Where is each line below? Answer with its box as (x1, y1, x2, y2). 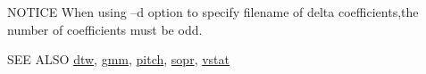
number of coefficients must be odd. (7, 20, 203, 38)
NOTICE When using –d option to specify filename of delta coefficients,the (7, 3, 419, 21)
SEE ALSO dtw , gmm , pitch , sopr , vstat (7, 50, 230, 69)
